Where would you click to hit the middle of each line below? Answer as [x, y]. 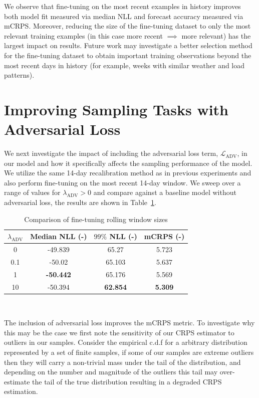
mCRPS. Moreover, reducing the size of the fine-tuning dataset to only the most [127, 26]
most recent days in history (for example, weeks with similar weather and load [124, 65]
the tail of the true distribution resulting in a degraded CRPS [127, 381]
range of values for [32, 192]
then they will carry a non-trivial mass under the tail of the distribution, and [122, 362]
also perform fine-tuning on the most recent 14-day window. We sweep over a [122, 182]
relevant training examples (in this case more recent [83, 35]
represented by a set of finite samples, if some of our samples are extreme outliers [129, 352]
